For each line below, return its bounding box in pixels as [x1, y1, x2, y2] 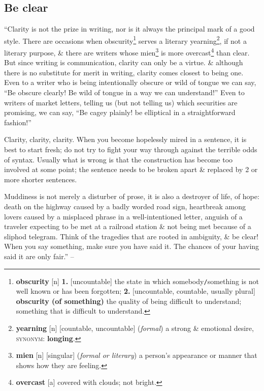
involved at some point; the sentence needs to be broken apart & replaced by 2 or [4, 164, 258, 175]
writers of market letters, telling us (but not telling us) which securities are [4, 97, 238, 107]
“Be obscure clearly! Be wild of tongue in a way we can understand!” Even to [4, 87, 245, 98]
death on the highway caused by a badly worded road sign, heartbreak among [4, 201, 246, 212]
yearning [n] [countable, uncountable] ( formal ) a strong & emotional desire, [16, 323, 254, 333]
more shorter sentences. [4, 174, 77, 184]
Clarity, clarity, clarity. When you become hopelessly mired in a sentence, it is [4, 134, 247, 145]
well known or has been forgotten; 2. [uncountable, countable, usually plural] [16, 286, 255, 296]
